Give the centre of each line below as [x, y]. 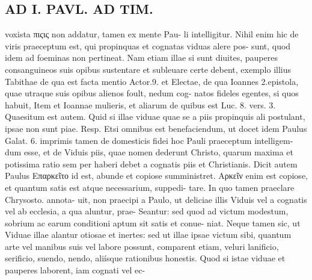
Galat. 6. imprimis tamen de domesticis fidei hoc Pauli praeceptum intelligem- [149, 140]
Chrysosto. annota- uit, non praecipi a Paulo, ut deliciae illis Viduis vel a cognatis [156, 199]
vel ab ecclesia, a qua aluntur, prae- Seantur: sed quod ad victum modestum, [147, 211]
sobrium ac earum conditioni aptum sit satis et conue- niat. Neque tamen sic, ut [153, 222]
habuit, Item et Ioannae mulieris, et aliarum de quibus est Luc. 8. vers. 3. [140, 104]
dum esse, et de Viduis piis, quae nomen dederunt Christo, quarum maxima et [149, 152]
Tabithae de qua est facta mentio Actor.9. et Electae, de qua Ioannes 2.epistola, [152, 81]
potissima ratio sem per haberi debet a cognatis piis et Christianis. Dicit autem [151, 163]
